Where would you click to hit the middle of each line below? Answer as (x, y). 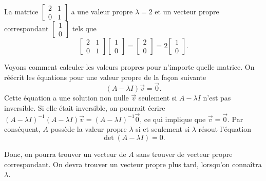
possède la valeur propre (89, 129)
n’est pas (217, 98)
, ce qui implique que (173, 119)
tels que (84, 28)
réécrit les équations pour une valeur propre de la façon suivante (105, 77)
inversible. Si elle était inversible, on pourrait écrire (85, 108)
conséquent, (22, 129)
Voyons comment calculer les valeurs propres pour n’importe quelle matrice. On (129, 67)
